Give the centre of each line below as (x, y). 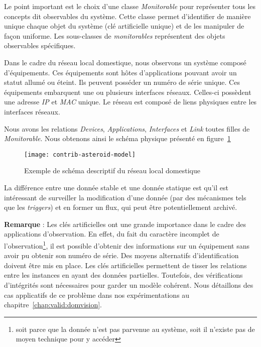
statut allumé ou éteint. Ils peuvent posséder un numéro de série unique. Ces (122, 82)
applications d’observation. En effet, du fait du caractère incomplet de (112, 234)
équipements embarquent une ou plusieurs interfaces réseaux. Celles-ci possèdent (128, 92)
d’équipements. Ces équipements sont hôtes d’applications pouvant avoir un (120, 72)
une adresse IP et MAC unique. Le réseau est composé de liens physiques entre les (130, 102)
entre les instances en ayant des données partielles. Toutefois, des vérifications (123, 275)
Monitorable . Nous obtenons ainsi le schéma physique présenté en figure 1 (117, 138)
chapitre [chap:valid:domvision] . (53, 305)
